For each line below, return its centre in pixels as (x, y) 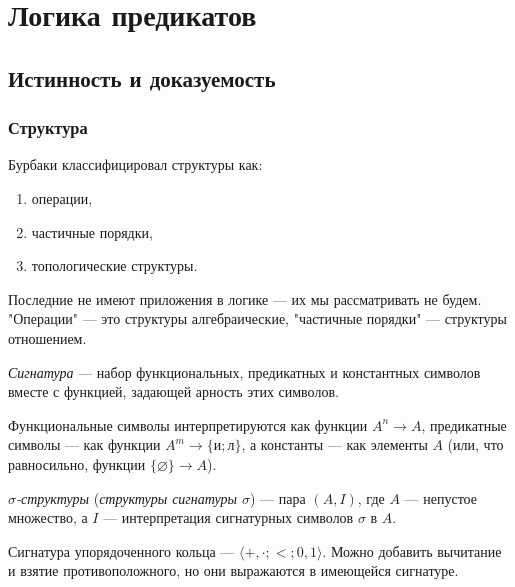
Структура (48, 127)
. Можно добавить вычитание (412, 550)
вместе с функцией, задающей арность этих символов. (173, 391)
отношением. (47, 337)
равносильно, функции (77, 463)
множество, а (48, 517)
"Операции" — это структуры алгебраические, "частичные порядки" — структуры (257, 318)
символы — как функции (84, 444)
